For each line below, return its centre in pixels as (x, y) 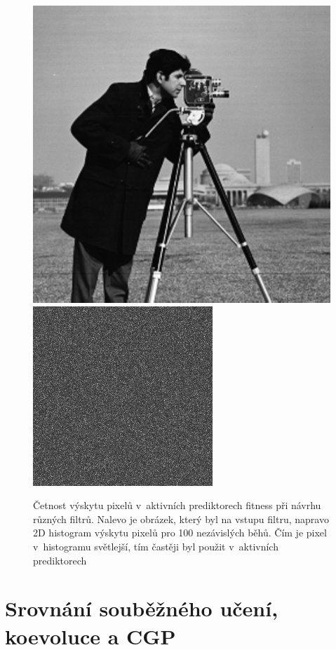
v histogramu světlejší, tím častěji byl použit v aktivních (156, 546)
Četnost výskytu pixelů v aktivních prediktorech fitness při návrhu (177, 505)
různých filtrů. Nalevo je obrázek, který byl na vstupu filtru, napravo (181, 519)
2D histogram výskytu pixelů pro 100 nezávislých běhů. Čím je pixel (180, 533)
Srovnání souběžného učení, (142, 608)
